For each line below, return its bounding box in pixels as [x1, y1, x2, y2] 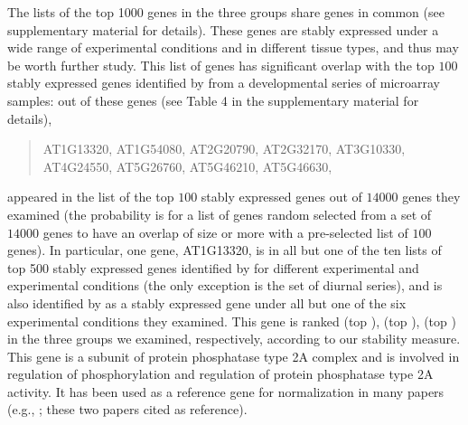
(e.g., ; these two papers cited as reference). [7, 400, 248, 419]
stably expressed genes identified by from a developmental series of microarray [7, 73, 440, 92]
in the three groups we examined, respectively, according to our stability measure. [7, 329, 461, 348]
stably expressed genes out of [201, 187, 362, 206]
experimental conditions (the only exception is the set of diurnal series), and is [7, 276, 443, 295]
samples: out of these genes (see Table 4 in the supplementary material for [7, 90, 419, 109]
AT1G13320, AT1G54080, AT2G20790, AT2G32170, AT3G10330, [42, 139, 406, 158]
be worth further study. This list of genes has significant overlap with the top [7, 55, 435, 74]
